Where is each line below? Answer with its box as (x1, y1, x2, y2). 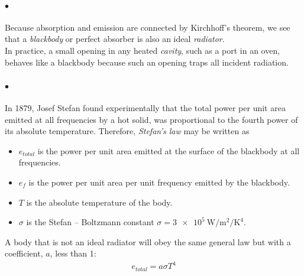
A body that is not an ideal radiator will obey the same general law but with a (5, 235, 291, 248)
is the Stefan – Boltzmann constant (26, 216, 154, 228)
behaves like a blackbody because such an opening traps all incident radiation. (5, 56, 289, 68)
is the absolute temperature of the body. (26, 196, 173, 208)
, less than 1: (50, 247, 96, 259)
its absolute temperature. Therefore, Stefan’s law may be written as (5, 125, 250, 137)
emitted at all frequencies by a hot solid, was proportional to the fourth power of (5, 113, 298, 125)
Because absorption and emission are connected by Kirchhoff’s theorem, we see (5, 21, 290, 33)
